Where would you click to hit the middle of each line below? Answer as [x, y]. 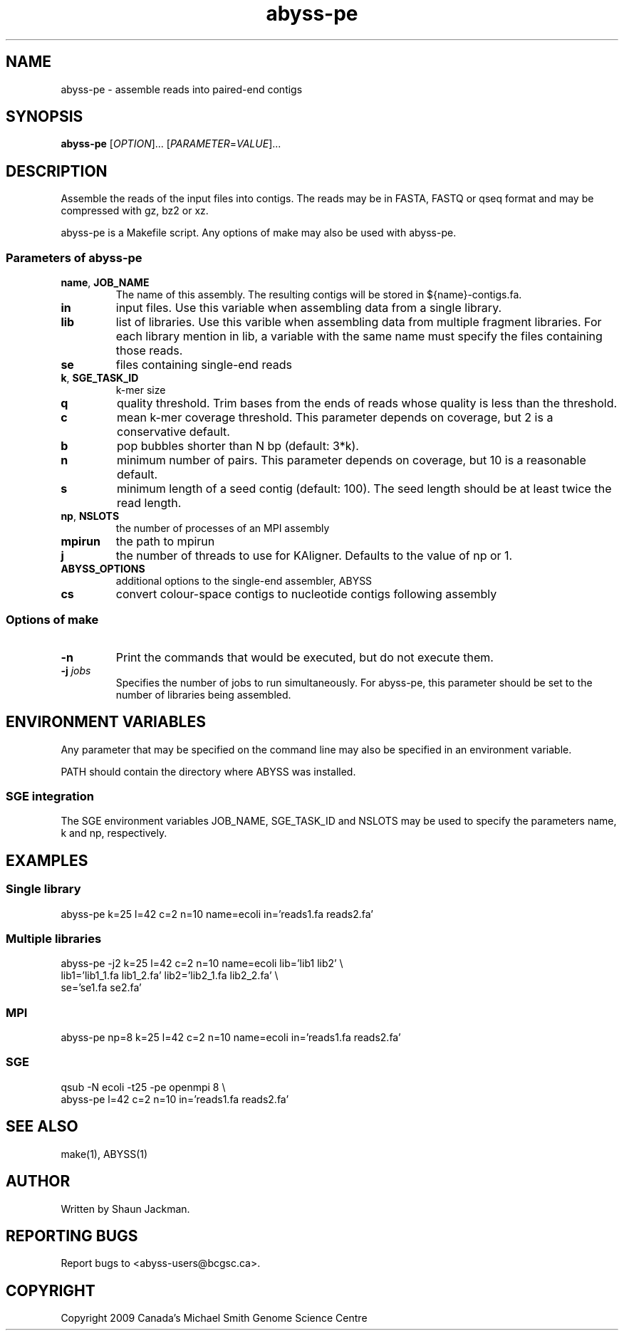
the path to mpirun [165, 542]
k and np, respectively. [114, 833]
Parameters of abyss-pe [74, 257]
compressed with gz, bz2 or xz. [135, 211]
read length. [149, 503]
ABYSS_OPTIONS [103, 569]
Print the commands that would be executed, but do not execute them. [305, 657]
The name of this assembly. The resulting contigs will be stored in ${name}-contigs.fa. [319, 295]
